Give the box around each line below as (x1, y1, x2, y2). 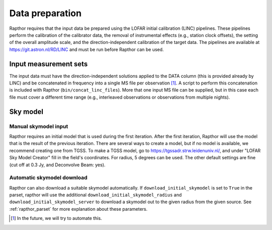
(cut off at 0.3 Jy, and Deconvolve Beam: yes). (9, 162, 106, 168)
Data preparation (9, 8, 82, 19)
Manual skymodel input (9, 123, 68, 130)
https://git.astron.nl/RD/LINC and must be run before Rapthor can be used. (9, 46, 164, 53)
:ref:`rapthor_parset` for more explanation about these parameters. (9, 206, 148, 212)
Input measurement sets (9, 60, 88, 68)
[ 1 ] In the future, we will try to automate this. (11, 215, 102, 221)
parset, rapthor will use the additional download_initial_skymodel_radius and (9, 192, 182, 198)
